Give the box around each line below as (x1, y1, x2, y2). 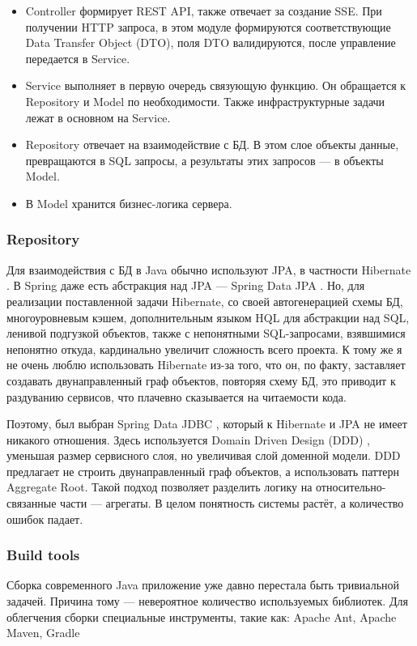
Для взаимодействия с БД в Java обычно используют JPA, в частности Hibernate (6, 261, 411, 278)
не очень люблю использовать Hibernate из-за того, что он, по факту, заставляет (6, 356, 406, 373)
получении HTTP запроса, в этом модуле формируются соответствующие (25, 18, 391, 35)
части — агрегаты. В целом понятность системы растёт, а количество (60, 495, 404, 512)
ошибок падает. (6, 510, 83, 527)
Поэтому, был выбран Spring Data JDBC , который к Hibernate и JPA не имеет (6, 415, 407, 432)
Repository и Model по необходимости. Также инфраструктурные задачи (25, 92, 385, 109)
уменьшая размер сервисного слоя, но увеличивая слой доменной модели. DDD (6, 447, 401, 464)
